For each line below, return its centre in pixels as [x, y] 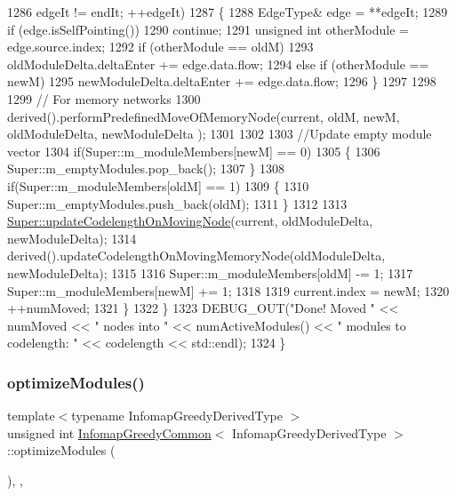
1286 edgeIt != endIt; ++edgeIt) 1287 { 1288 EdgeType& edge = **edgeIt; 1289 [228, 12]
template [31, 416]
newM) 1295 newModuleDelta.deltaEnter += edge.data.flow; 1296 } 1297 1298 [222, 81]
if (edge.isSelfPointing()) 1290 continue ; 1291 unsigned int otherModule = [208, 29]
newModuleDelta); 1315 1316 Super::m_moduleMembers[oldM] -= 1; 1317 [210, 272]
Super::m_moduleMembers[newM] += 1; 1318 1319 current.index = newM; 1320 [228, 290]
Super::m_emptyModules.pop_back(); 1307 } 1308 [146, 168]
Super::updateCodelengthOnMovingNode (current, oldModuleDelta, [190, 221]
